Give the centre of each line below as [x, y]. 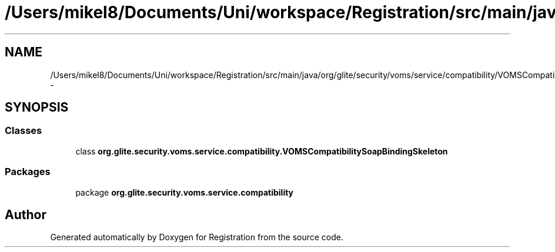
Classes [24, 131]
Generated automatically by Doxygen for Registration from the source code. [197, 237]
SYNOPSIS [37, 107]
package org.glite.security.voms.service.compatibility [185, 192]
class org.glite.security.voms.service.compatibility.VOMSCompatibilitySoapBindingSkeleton [262, 151]
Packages [28, 172]
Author [26, 214]
